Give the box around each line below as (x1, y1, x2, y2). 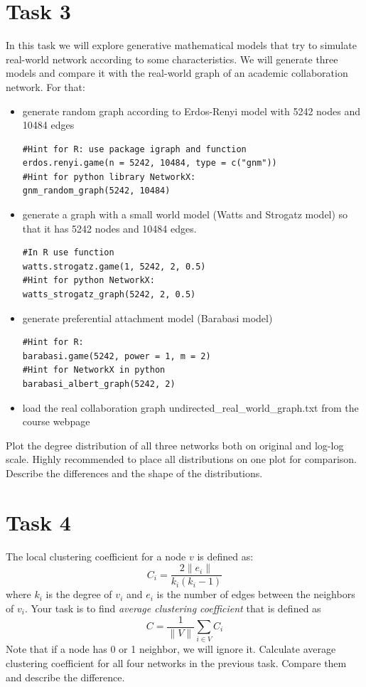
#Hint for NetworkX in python (22, 365, 166, 376)
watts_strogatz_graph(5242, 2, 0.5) (22, 289, 196, 300)
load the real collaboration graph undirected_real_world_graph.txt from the (22, 400, 359, 415)
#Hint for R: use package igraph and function (22, 144, 247, 154)
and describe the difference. (6, 669, 125, 684)
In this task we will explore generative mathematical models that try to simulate (6, 38, 357, 53)
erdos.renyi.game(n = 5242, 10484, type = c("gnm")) (22, 158, 277, 169)
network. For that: (6, 79, 85, 94)
